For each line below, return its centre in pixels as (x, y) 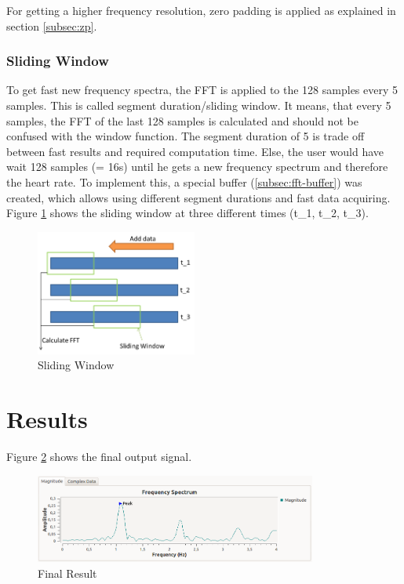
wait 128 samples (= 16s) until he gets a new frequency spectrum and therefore (197, 167)
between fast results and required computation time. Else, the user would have (195, 151)
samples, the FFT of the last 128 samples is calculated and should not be (182, 120)
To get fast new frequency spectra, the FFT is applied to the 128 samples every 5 (202, 90)
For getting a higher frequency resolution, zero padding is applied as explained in (201, 10)
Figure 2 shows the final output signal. (99, 457)
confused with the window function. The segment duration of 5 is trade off (186, 136)
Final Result (67, 573)
